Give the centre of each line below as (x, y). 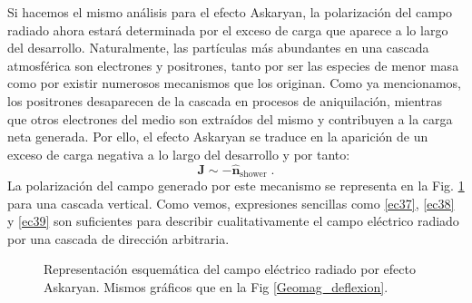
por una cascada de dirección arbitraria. (118, 238)
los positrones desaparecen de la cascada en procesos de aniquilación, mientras (225, 100)
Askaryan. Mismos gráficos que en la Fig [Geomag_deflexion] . (216, 286)
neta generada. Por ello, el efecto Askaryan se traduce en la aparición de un (218, 137)
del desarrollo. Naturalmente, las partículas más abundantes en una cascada (218, 48)
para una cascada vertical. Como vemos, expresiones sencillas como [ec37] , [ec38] (231, 203)
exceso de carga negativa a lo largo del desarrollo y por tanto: (179, 154)
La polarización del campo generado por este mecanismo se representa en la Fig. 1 (236, 186)
